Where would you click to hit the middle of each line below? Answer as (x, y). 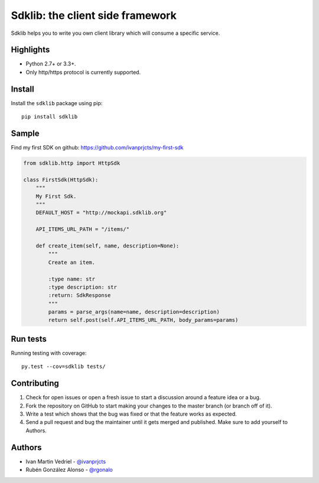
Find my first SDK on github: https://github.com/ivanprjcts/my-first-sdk (97, 148)
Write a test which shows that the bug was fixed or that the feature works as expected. (131, 414)
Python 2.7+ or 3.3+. (51, 64)
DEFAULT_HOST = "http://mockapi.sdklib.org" (101, 213)
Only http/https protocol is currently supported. (83, 72)
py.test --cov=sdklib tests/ (64, 367)
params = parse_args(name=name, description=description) (134, 312)
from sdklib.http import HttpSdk (72, 163)
